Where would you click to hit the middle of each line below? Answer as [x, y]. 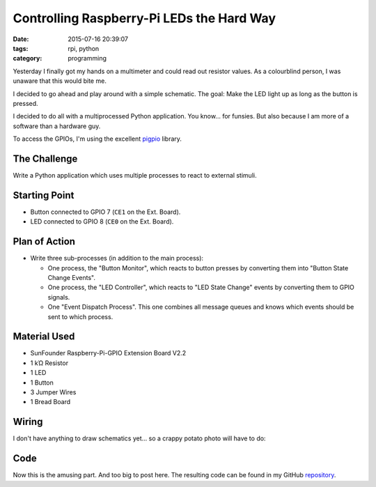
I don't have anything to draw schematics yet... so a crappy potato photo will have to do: [139, 438]
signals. [59, 297]
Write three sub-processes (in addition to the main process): [117, 258]
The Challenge [45, 159]
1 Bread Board [50, 402]
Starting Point [44, 195]
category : [28, 59]
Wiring [28, 422]
